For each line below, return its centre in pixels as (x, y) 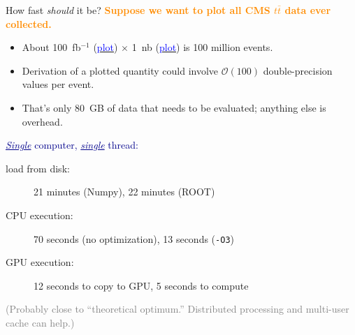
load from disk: (38, 168)
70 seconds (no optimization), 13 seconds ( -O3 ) (134, 238)
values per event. (58, 84)
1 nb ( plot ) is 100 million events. (202, 47)
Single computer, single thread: (72, 145)
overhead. (42, 121)
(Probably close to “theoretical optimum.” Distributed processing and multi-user (177, 309)
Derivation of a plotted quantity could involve (120, 70)
